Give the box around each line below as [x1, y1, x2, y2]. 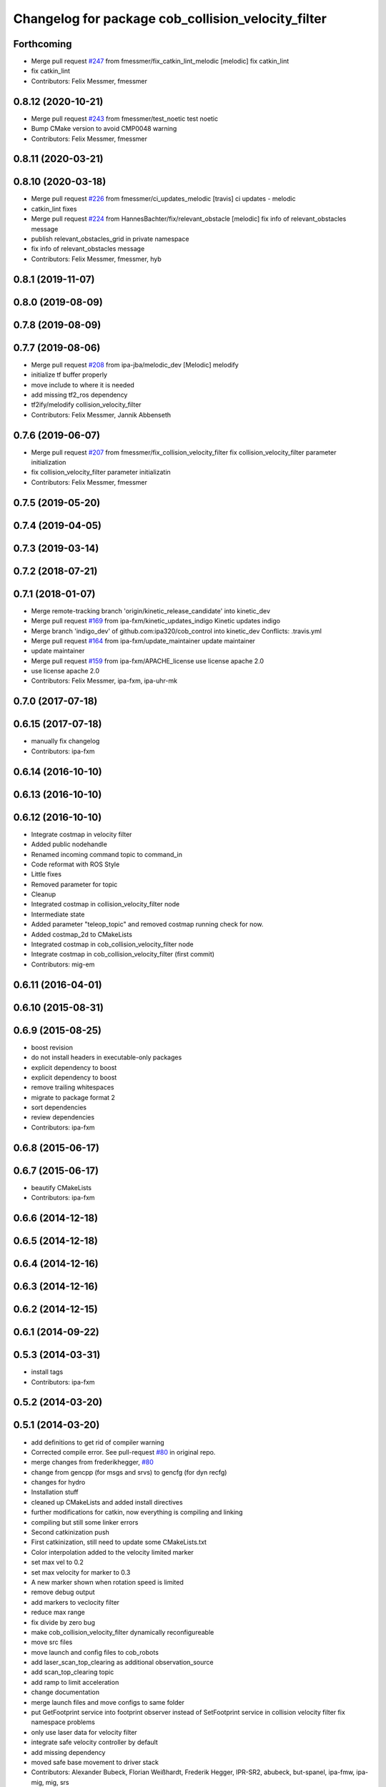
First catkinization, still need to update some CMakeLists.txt [31, 1538, 207, 1547]
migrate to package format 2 [31, 1093, 116, 1102]
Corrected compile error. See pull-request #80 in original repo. [31, 1447, 216, 1456]
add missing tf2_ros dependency [31, 390, 128, 399]
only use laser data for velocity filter [31, 1728, 137, 1736]
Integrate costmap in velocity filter [31, 830, 132, 838]
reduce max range [31, 1608, 86, 1617]
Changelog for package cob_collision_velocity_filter [13, 11, 327, 26]
